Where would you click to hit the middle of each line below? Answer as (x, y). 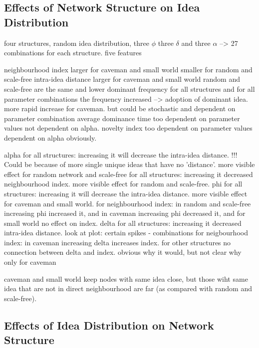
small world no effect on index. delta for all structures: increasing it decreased (123, 223)
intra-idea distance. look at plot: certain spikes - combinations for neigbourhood (126, 233)
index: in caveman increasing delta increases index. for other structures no (118, 242)
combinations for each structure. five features (73, 53)
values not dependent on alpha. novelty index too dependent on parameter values (128, 128)
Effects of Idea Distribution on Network (109, 325)
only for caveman (30, 262)
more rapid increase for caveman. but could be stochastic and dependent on (120, 108)
